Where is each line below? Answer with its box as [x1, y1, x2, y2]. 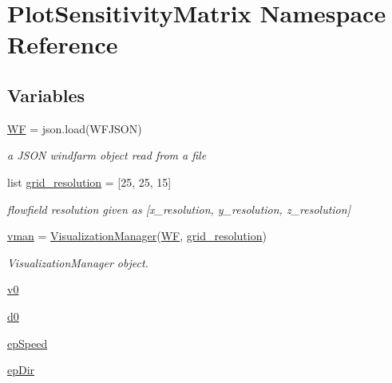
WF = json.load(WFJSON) [7, 120, 142, 136]
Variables [7, 82, 85, 107]
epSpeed [7, 334, 48, 351]
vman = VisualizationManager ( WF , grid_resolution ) [7, 227, 267, 244]
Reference [7, 28, 118, 61]
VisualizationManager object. [7, 254, 148, 270]
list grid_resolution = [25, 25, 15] [7, 173, 172, 190]
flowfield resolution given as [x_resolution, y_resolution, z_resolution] [7, 200, 350, 217]
